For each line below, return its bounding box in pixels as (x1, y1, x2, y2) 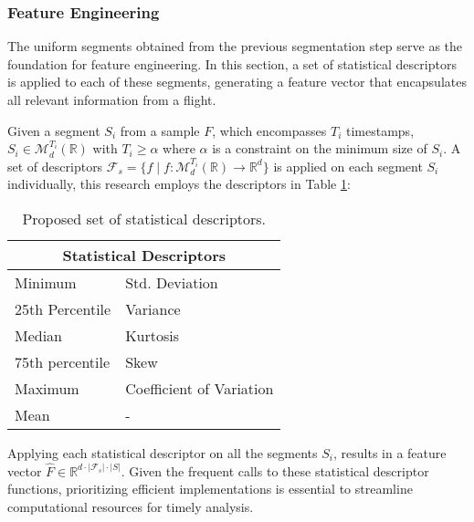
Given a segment (7, 120, 100, 140)
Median (15, 324, 63, 346)
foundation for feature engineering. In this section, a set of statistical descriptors (7, 54, 457, 73)
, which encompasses (212, 120, 327, 140)
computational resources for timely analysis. (7, 496, 254, 516)
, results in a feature (332, 443, 447, 462)
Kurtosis (125, 324, 180, 346)
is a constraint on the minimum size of (212, 139, 427, 158)
